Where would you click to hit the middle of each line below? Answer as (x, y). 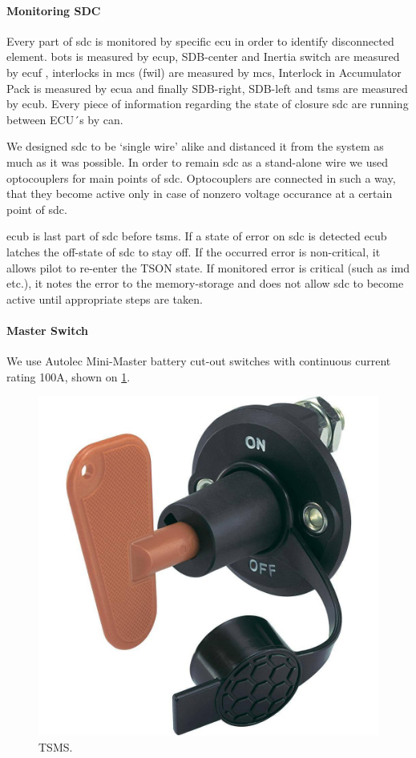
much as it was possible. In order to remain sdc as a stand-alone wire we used (197, 161)
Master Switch (48, 330)
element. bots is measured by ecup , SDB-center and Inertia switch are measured (203, 56)
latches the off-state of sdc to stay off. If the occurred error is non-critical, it (194, 251)
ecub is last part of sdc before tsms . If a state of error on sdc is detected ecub (197, 236)
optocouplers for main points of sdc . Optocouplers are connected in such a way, (201, 177)
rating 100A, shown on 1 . (69, 376)
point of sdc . (37, 209)
